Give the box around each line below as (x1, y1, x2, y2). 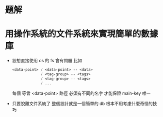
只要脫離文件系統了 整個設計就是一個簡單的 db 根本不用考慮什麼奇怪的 (12, 100, 153, 106)
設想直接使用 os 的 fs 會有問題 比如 (12, 58, 82, 64)
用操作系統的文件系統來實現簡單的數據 (5, 29, 159, 39)
